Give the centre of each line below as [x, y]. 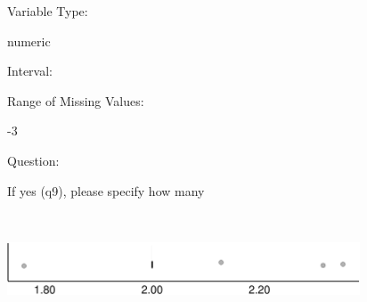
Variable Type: [48, 11]
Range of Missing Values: [76, 100]
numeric [29, 41]
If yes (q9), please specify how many [106, 190]
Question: [33, 160]
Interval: [30, 71]
